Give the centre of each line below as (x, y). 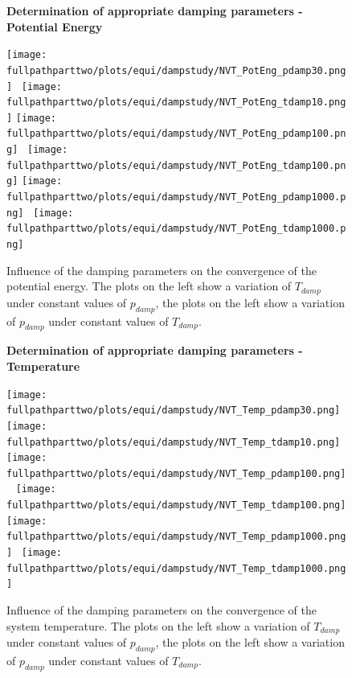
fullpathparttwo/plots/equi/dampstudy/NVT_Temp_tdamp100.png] (176, 505)
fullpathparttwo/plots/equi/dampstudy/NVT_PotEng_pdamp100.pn (176, 134)
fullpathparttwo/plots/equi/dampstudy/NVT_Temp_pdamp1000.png (176, 537)
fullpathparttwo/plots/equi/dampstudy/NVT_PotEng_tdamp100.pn (176, 165)
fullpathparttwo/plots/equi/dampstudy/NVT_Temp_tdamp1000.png (176, 568)
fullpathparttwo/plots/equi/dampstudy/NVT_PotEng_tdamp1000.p (176, 229)
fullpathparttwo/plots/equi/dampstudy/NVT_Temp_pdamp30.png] (174, 411)
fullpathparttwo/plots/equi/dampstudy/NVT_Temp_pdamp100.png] (176, 473)
